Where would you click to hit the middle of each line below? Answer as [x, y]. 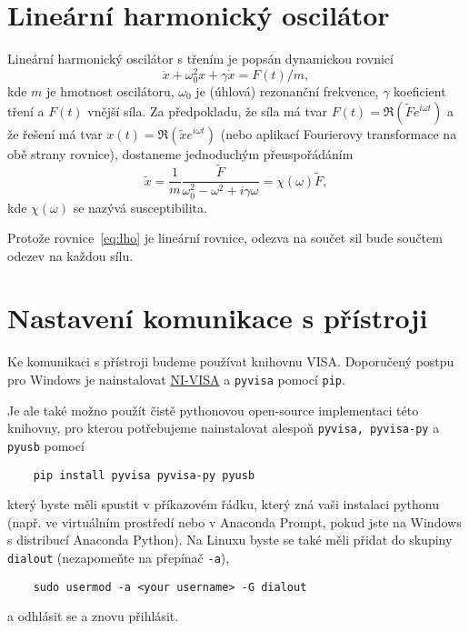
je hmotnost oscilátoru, [110, 90]
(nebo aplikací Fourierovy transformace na [339, 133]
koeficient [420, 90]
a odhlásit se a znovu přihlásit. [93, 616]
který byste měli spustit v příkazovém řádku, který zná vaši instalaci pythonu [223, 504]
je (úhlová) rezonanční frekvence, [287, 90]
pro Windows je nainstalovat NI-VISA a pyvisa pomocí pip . [176, 379]
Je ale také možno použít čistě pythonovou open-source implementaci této [213, 410]
